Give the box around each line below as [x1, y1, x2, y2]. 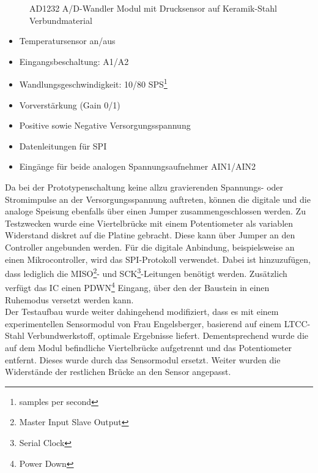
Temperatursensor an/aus [19, 34, 116, 47]
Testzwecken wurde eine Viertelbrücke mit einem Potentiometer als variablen [5, 216, 294, 229]
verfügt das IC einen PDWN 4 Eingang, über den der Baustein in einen [5, 279, 270, 294]
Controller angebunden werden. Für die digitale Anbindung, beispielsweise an [5, 240, 295, 253]
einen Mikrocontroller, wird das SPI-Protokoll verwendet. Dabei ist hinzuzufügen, [5, 252, 311, 265]
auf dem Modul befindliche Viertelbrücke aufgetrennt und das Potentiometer [5, 341, 292, 354]
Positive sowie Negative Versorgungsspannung [19, 119, 191, 132]
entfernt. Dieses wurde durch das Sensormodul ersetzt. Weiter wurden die [5, 353, 281, 366]
